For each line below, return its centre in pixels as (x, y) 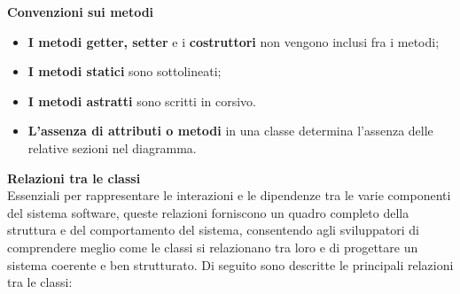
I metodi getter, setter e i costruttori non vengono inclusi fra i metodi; (234, 41)
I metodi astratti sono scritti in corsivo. (142, 101)
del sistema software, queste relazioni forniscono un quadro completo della (208, 212)
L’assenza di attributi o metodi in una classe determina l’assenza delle (230, 131)
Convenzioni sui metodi (81, 12)
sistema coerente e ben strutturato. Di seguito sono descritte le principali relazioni (230, 264)
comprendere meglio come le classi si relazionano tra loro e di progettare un (213, 247)
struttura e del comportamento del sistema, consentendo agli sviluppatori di (213, 230)
